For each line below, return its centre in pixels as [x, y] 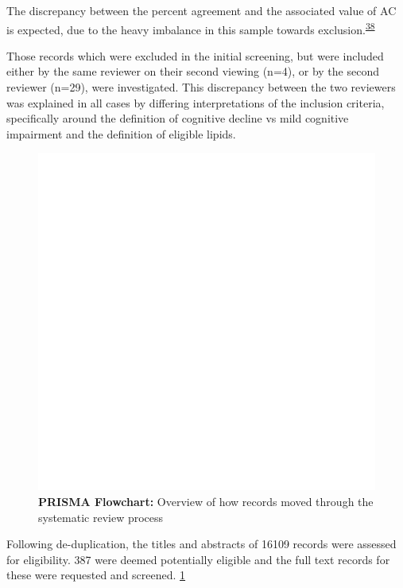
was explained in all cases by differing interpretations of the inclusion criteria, [196, 102]
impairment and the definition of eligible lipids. [121, 133]
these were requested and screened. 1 [96, 575]
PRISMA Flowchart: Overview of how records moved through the [206, 501]
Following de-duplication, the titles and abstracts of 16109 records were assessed [201, 544]
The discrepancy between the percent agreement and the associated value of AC [201, 10]
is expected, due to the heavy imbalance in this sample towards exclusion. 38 [191, 28]
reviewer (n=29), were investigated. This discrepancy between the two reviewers [201, 87]
